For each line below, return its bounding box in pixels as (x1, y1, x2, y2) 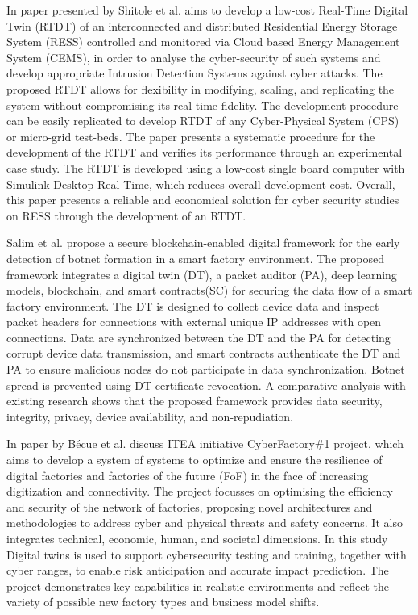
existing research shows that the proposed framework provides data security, (6, 392, 383, 409)
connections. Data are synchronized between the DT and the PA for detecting (6, 328, 391, 345)
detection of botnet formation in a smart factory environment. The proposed (6, 249, 384, 266)
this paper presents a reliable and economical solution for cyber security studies (6, 191, 399, 208)
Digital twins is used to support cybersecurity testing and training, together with (6, 546, 407, 563)
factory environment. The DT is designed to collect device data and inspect (6, 297, 379, 314)
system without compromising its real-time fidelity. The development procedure (6, 96, 399, 113)
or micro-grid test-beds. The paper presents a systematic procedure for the (6, 128, 375, 144)
